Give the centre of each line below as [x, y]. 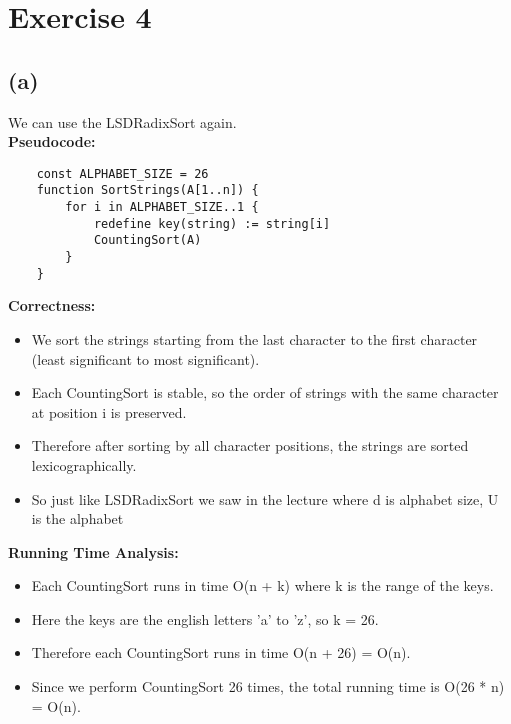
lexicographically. [84, 464]
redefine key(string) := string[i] [212, 223]
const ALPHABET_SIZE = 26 [122, 173]
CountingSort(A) [147, 240]
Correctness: [52, 305]
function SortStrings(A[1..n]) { [147, 190]
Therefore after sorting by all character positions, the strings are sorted [250, 445]
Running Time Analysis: [93, 551]
